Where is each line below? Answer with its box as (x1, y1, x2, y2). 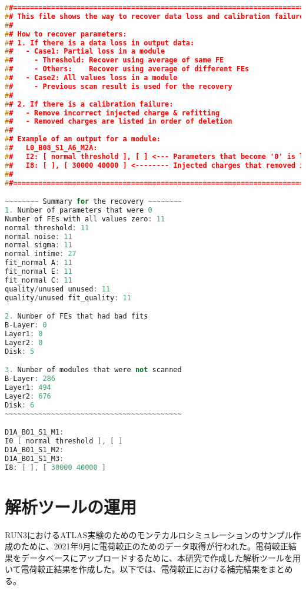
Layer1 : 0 (5, 329, 43, 338)
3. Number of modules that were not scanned (5, 366, 182, 374)
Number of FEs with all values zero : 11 (5, 214, 165, 223)
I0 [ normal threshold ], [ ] (5, 437, 123, 445)
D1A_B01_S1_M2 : (5, 445, 64, 454)
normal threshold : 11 (5, 223, 89, 232)
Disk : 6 (5, 400, 35, 409)
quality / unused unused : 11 (5, 284, 111, 293)
